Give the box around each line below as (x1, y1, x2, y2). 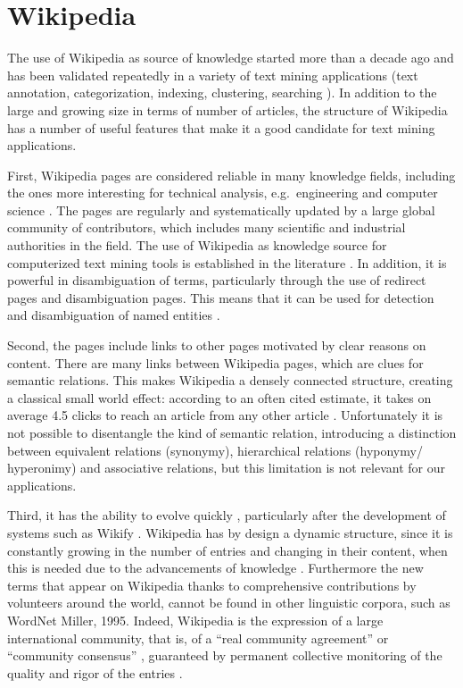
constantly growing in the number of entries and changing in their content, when (7, 541, 448, 559)
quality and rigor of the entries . (7, 663, 183, 682)
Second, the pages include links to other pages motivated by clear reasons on (7, 336, 426, 355)
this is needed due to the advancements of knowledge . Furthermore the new (7, 558, 424, 577)
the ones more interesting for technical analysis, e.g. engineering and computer (7, 183, 438, 202)
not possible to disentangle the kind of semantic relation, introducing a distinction (7, 424, 457, 441)
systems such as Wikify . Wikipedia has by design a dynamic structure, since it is (7, 523, 453, 541)
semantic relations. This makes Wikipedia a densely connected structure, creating (7, 371, 453, 390)
